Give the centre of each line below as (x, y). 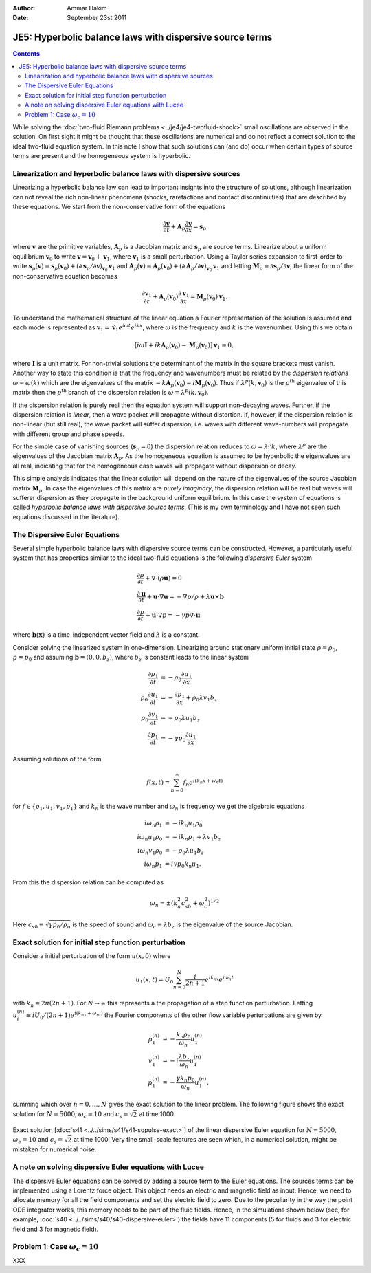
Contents (26, 54)
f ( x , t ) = (158, 783)
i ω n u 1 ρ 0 (150, 838)
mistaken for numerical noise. (55, 1149)
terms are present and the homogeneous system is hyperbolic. (102, 156)
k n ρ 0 (183, 1035)
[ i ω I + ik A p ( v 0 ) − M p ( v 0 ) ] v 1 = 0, (184, 346)
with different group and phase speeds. (69, 434)
